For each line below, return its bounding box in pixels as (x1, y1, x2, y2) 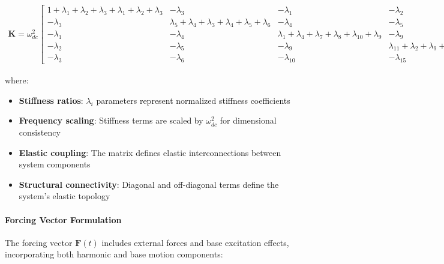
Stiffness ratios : (19, 94, 83, 106)
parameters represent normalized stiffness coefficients (96, 94, 290, 106)
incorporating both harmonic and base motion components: (5, 248, 223, 260)
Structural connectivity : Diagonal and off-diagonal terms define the (19, 178, 279, 190)
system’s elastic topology (19, 190, 110, 202)
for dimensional (220, 114, 277, 127)
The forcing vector (5, 236, 73, 248)
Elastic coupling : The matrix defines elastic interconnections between (19, 146, 281, 158)
